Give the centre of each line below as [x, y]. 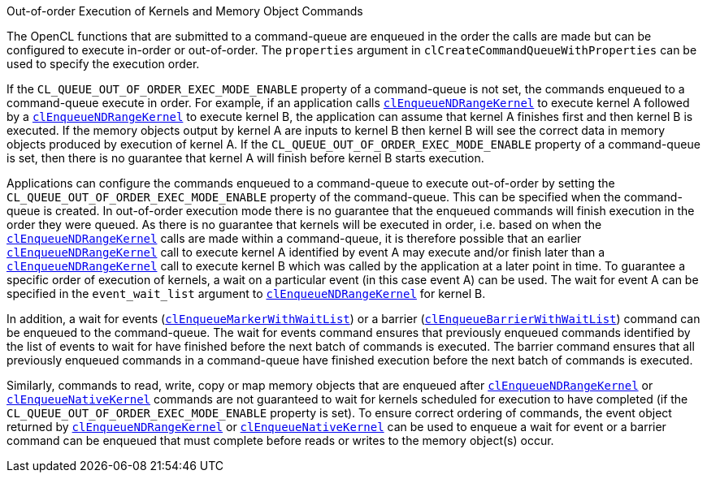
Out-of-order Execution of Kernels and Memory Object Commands [185, 11]
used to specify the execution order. [103, 64]
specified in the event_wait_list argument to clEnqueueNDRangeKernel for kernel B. [246, 293]
